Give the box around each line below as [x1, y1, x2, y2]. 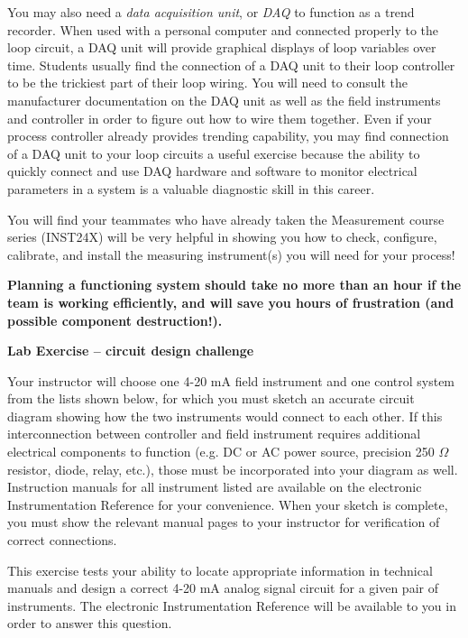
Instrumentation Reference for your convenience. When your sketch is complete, [7, 495, 448, 513]
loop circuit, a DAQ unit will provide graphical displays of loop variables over [7, 38, 436, 57]
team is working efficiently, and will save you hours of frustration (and [7, 292, 454, 311]
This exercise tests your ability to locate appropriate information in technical [7, 560, 433, 579]
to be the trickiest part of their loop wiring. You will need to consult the [7, 73, 408, 92]
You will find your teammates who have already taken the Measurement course [7, 209, 445, 228]
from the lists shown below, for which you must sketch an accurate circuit [7, 389, 415, 408]
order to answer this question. [7, 614, 172, 633]
